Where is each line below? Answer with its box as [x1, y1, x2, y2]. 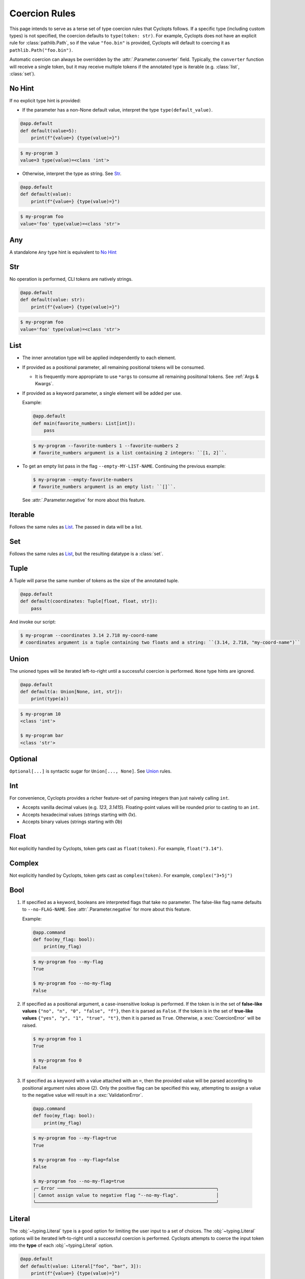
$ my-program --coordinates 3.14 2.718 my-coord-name [20, 632, 158, 638]
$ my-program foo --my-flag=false [33, 1157, 120, 1162]
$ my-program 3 [20, 150, 58, 156]
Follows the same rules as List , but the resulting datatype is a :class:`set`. [9, 550, 163, 557]
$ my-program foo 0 [33, 1057, 82, 1063]
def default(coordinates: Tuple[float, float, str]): [20, 599, 158, 604]
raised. [22, 1022, 37, 1028]
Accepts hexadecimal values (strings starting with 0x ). [22, 811, 137, 818]
